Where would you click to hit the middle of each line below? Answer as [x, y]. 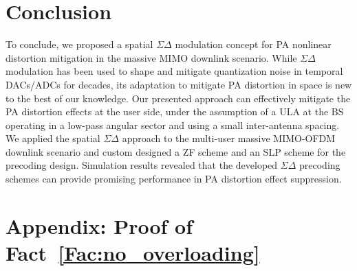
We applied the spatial [53, 138]
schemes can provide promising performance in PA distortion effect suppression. [174, 179]
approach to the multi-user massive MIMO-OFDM [229, 138]
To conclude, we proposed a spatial [79, 44]
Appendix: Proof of [99, 225]
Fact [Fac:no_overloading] [133, 253]
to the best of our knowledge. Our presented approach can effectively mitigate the [178, 98]
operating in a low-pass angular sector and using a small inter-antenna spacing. [173, 125]
